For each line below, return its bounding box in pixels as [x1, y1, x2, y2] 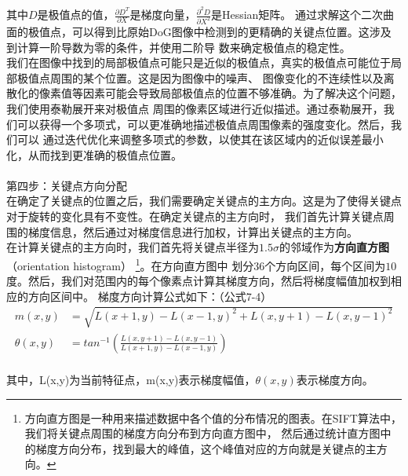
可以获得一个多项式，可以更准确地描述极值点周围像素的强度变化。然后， [16, 115, 391, 132]
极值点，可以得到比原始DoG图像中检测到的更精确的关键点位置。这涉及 [27, 23, 392, 39]
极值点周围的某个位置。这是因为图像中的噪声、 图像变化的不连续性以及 [16, 69, 384, 86]
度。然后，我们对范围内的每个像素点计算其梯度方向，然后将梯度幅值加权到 [6, 273, 391, 289]
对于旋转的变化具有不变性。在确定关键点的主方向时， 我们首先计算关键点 [6, 208, 384, 225]
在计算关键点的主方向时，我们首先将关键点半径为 [6, 239, 259, 255]
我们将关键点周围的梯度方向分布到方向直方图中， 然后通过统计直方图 [24, 425, 381, 441]
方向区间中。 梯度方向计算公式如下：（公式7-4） [27, 287, 272, 304]
